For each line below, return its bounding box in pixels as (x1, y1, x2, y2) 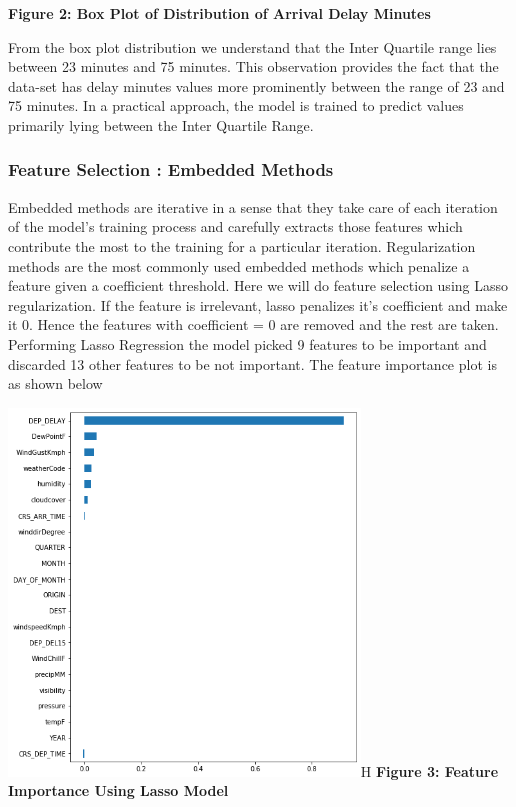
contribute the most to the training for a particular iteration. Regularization (8, 235, 476, 256)
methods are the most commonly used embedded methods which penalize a (8, 255, 470, 276)
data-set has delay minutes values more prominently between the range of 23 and (8, 75, 505, 96)
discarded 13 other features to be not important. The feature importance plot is (8, 353, 497, 374)
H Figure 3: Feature (360, 760, 499, 781)
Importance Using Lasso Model (8, 780, 229, 801)
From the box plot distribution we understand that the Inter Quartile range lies (8, 36, 497, 57)
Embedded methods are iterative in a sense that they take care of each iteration (8, 196, 498, 217)
